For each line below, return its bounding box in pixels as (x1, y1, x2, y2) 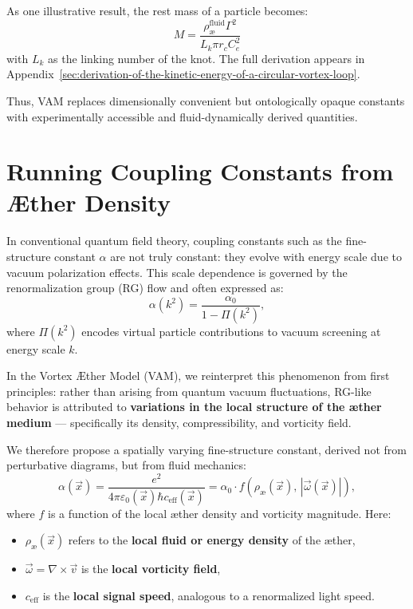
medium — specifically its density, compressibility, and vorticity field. (6, 414, 352, 431)
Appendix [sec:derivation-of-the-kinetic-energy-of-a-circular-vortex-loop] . (6, 65, 360, 82)
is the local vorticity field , (81, 560, 221, 577)
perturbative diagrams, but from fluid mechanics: (6, 457, 246, 473)
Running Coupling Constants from (6, 155, 394, 188)
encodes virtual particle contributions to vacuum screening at (81, 322, 381, 339)
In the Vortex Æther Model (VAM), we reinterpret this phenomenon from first (6, 367, 390, 384)
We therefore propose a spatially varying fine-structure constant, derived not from (6, 441, 407, 457)
